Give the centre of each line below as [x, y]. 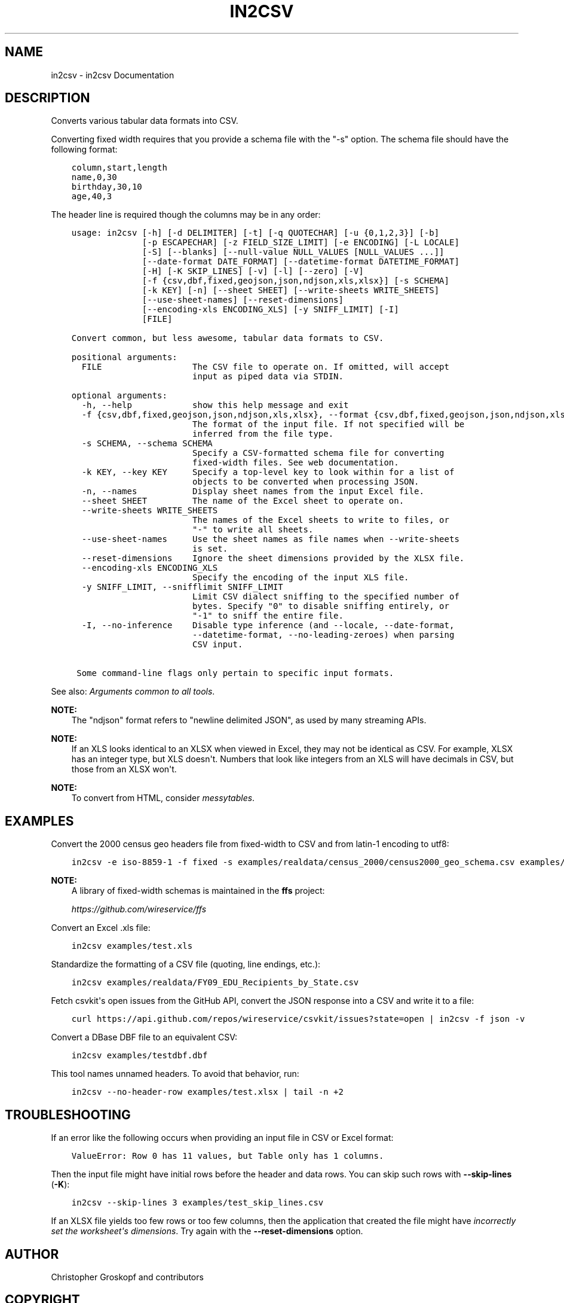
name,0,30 [94, 177]
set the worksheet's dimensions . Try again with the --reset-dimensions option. [207, 1231]
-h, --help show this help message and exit [215, 405]
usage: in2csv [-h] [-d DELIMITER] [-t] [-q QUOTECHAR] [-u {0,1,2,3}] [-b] [255, 233]
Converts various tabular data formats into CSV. [145, 121]
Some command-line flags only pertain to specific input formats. [235, 673]
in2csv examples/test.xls [132, 946]
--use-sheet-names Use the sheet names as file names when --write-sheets [270, 539]
